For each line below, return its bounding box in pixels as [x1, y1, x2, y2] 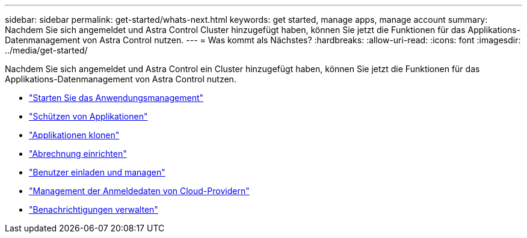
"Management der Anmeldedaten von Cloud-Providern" [29, 186, 250, 196]
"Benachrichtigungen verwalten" [29, 204, 158, 215]
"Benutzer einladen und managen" [29, 167, 165, 177]
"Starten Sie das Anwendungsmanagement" [29, 93, 204, 103]
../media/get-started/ [5, 45, 88, 55]
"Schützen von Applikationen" [29, 111, 148, 121]
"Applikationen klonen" [29, 130, 120, 140]
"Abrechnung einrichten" [29, 148, 127, 159]
